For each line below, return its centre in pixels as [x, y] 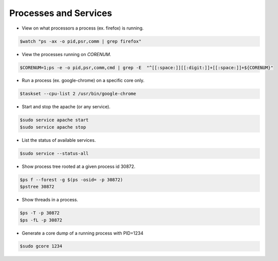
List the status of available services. [59, 140]
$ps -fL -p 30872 [41, 220]
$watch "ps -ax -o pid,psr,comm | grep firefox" [81, 41]
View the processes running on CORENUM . [66, 54]
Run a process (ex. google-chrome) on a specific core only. [83, 81]
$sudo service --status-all [54, 153]
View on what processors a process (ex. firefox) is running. [83, 28]
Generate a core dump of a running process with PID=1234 [83, 233]
